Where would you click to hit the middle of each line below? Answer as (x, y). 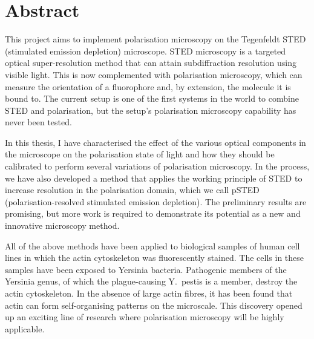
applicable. (25, 328)
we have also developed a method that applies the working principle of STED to (154, 178)
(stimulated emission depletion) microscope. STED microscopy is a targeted (146, 51)
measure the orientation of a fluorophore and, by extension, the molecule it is (148, 86)
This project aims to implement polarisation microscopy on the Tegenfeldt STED (155, 39)
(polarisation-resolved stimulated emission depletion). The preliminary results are (156, 201)
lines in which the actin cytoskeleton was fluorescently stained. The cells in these (155, 258)
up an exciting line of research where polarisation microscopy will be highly (145, 317)
